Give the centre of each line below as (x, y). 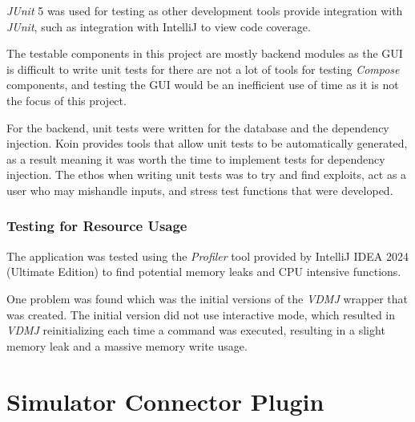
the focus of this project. (66, 100)
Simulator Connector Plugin (165, 401)
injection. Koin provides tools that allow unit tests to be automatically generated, (207, 143)
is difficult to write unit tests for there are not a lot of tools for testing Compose (203, 69)
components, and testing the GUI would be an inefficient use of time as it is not (203, 85)
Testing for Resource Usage (97, 226)
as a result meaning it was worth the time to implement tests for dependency (196, 158)
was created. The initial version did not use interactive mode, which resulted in (201, 314)
